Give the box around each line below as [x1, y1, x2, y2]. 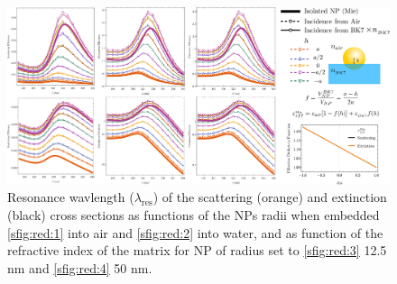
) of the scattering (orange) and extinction [152, 188, 387, 206]
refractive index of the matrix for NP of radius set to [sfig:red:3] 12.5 [7, 241, 387, 260]
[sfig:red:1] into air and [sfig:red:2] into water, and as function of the [7, 223, 383, 242]
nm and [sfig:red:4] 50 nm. [7, 258, 152, 277]
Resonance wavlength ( [7, 188, 134, 206]
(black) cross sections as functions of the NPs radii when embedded [7, 206, 380, 224]
